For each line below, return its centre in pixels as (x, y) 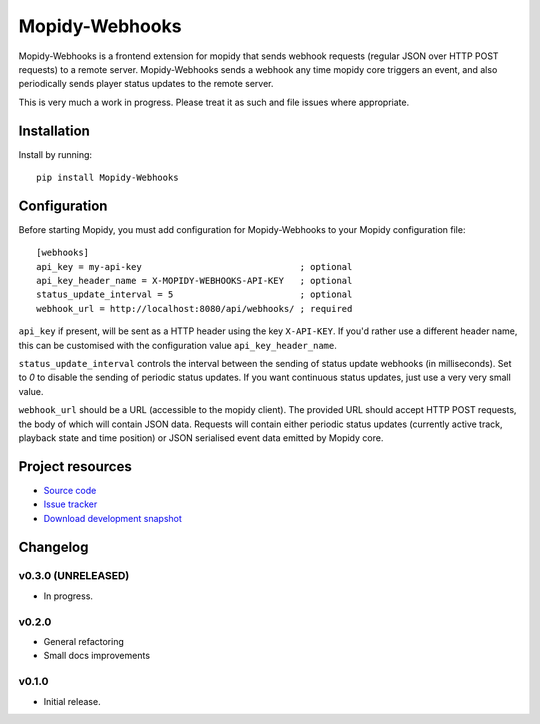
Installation (54, 130)
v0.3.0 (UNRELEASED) (74, 576)
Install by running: (55, 154)
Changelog (53, 546)
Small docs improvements (96, 656)
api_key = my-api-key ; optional (194, 266)
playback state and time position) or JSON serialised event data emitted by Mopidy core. (201, 438)
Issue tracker (70, 504)
